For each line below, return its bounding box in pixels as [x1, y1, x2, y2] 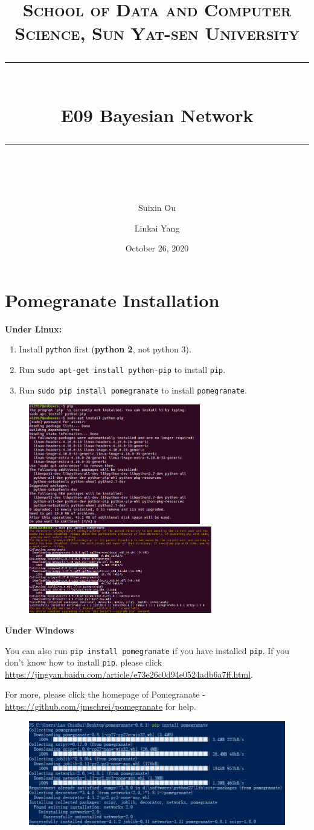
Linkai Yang [134, 221, 180, 234]
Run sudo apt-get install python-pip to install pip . [19, 363, 226, 376]
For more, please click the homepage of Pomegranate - [5, 688, 205, 701]
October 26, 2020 [125, 242, 189, 255]
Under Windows [5, 623, 74, 636]
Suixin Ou [138, 201, 176, 214]
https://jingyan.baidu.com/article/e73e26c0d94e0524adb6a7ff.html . [5, 667, 253, 680]
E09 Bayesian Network [60, 102, 254, 127]
